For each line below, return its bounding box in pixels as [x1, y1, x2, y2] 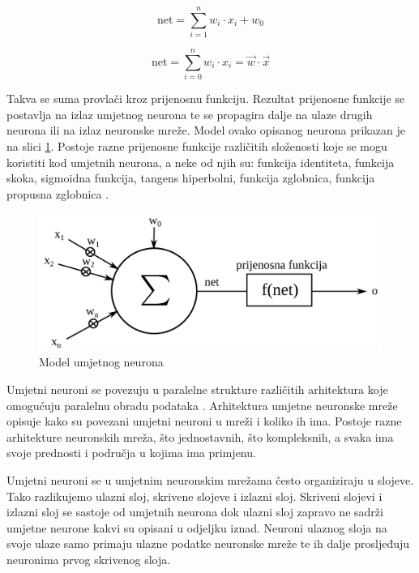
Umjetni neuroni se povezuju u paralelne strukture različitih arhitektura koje [6, 380, 388, 397]
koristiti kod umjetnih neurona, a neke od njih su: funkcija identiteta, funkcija [6, 153, 395, 170]
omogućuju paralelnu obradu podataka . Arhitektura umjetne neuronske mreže [6, 396, 398, 413]
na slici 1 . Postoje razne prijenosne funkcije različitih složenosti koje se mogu [6, 138, 387, 155]
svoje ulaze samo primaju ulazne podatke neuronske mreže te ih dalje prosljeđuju [6, 535, 410, 552]
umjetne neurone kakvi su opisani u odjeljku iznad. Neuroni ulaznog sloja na [6, 519, 387, 536]
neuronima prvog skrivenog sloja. [6, 550, 171, 567]
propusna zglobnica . [6, 185, 109, 202]
